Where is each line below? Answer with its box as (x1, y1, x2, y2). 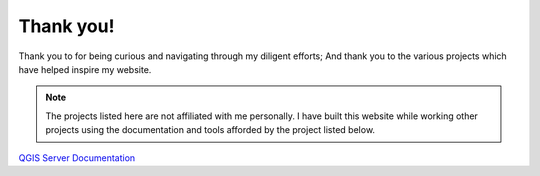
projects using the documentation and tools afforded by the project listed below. (45, 124, 375, 136)
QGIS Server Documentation (18, 151, 136, 164)
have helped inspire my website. (18, 63, 152, 75)
